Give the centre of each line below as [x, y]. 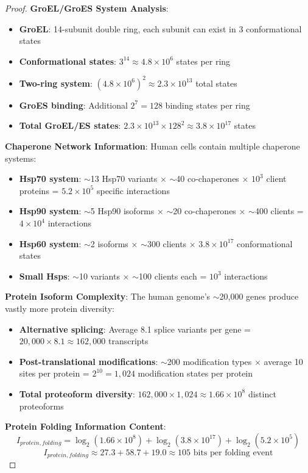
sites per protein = [54, 373]
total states [216, 83]
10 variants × [104, 276]
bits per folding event [233, 453]
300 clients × [171, 243]
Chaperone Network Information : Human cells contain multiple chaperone [152, 146]
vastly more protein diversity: [60, 308]
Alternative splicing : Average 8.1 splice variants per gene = [135, 329]
